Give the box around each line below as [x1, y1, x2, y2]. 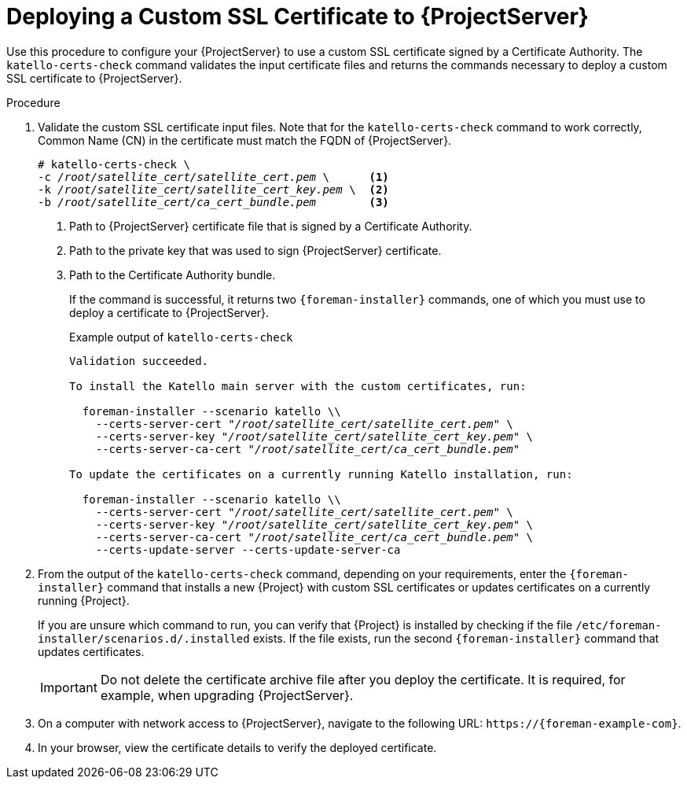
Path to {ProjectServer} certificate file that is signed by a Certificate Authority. [69, 219, 472, 233]
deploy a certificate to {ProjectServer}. [69, 305, 270, 319]
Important [40, 679, 97, 695]
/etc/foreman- [575, 618, 662, 632]
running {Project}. [38, 593, 130, 607]
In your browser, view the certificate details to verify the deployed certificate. [38, 740, 437, 754]
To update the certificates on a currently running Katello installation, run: [69, 467, 573, 481]
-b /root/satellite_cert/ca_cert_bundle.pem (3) [38, 195, 389, 208]
